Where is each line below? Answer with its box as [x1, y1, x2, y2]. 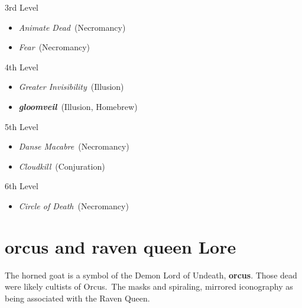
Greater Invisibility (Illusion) [18, 80, 124, 93]
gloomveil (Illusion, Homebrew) [18, 100, 138, 112]
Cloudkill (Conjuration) [18, 160, 105, 172]
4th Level [5, 60, 38, 73]
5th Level [5, 120, 38, 132]
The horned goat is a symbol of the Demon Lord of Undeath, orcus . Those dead [5, 268, 297, 281]
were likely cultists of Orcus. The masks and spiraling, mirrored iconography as [5, 280, 293, 293]
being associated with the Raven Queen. [5, 291, 150, 304]
